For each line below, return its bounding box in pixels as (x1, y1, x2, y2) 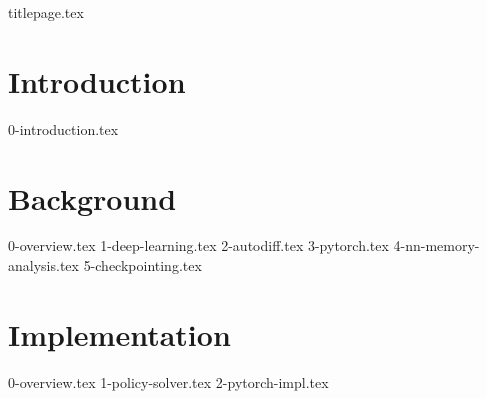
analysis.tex (8, 255, 79, 276)
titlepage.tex (8, 2, 84, 22)
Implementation (8, 313, 231, 354)
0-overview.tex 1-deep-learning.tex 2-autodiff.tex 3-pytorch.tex (8, 235, 389, 256)
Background (8, 177, 177, 218)
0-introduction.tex (8, 118, 119, 139)
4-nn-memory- (393, 235, 480, 256)
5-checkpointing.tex (83, 255, 202, 276)
